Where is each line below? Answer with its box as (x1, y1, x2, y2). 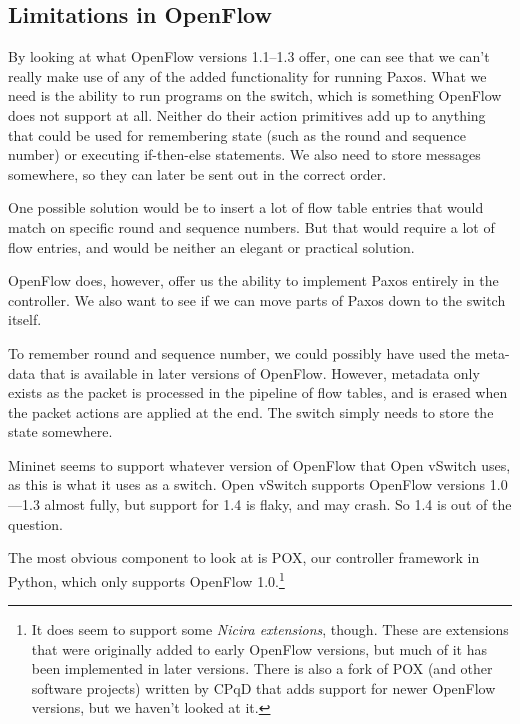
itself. (8, 309, 42, 330)
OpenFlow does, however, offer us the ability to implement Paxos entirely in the (8, 270, 499, 291)
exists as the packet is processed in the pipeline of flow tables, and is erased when (8, 382, 508, 403)
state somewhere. (8, 421, 113, 442)
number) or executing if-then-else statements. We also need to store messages (8, 144, 481, 165)
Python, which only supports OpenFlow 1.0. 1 (8, 567, 285, 591)
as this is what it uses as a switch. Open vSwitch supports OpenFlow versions (8, 474, 486, 495)
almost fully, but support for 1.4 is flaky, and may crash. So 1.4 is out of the (44, 494, 512, 515)
